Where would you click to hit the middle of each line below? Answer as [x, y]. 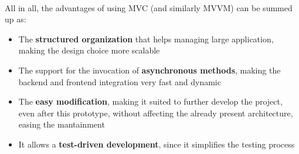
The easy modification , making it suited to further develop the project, [150, 101]
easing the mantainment [62, 124]
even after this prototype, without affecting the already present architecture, [156, 113]
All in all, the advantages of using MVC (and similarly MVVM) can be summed [149, 7]
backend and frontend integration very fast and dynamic [120, 81]
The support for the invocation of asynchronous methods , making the [149, 70]
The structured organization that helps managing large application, [146, 38]
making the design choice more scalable [89, 50]
